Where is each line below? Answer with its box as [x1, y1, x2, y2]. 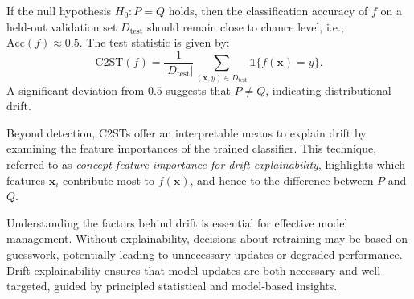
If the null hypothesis [6, 2, 112, 18]
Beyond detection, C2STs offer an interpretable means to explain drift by [6, 124, 367, 141]
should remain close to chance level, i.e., [146, 18, 344, 35]
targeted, [6, 277, 51, 294]
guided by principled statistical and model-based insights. [54, 277, 338, 294]
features [6, 171, 45, 188]
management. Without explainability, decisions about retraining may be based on [6, 230, 408, 247]
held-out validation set [6, 18, 117, 35]
